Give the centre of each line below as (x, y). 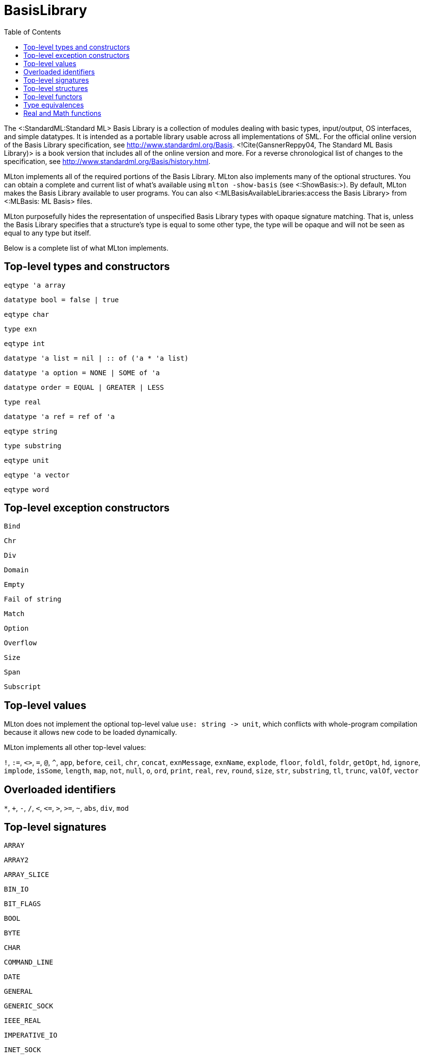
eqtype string (31, 431)
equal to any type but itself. (47, 233)
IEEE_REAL (22, 1020)
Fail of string (33, 599)
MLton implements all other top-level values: (75, 748)
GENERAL (18, 991)
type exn (20, 329)
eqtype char (27, 314)
